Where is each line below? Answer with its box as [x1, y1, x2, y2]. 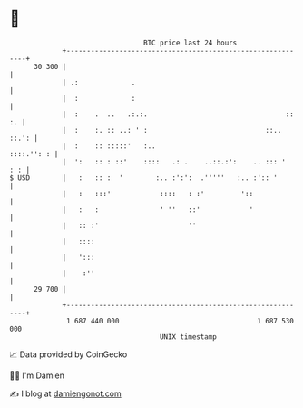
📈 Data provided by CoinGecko [9, 349, 128, 360]
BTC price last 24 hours [143, 38, 238, 47]
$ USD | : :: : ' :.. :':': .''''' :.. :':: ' [9, 173, 279, 183]
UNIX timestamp [159, 332, 218, 342]
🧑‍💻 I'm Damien [9, 370, 65, 381]
